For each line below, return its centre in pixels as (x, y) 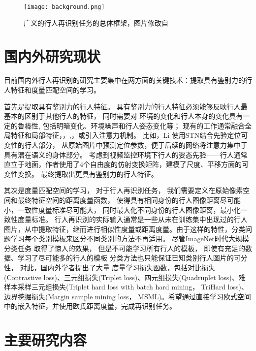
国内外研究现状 (52, 56)
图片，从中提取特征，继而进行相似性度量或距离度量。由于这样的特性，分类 (125, 229)
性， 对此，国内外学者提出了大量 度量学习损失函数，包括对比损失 (110, 268)
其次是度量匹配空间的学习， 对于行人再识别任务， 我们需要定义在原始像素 (124, 190)
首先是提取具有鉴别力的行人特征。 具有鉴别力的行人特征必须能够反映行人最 (126, 106)
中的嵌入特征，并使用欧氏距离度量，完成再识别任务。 (90, 306)
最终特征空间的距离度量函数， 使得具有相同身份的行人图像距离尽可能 (129, 200)
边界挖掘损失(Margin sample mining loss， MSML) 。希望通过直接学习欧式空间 (128, 296)
